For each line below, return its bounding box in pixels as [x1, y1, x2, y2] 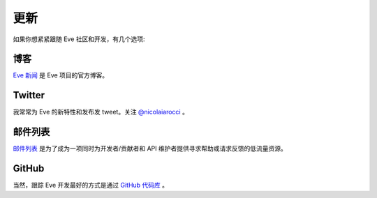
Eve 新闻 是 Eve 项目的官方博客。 [13, 71, 109, 79]
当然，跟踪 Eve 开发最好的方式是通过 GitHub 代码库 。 [13, 181, 169, 190]
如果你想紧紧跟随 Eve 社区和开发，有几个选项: [13, 35, 146, 43]
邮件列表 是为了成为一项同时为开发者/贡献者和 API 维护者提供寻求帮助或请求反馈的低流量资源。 [13, 144, 288, 153]
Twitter [13, 89, 45, 101]
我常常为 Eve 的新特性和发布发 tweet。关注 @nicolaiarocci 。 [13, 108, 188, 116]
